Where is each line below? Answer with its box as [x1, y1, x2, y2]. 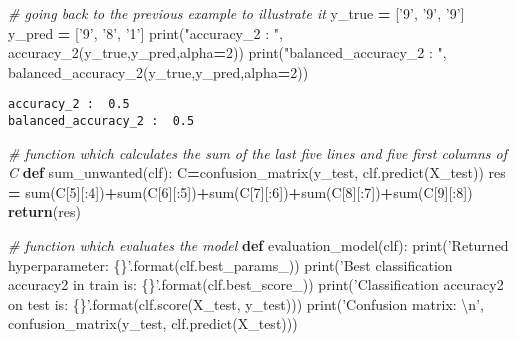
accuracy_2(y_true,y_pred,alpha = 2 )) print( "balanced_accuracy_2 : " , [8, 42, 447, 63]
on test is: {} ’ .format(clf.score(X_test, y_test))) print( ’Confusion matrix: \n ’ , [8, 293, 484, 314]
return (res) [8, 201, 81, 222]
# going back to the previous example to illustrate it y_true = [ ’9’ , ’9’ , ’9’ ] [8, 3, 465, 23]
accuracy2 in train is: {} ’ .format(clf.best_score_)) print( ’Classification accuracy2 [8, 274, 504, 295]
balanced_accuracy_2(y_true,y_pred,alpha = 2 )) [8, 61, 309, 82]
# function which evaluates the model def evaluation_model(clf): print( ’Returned [8, 235, 509, 256]
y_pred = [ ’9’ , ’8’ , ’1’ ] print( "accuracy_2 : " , [8, 22, 283, 43]
